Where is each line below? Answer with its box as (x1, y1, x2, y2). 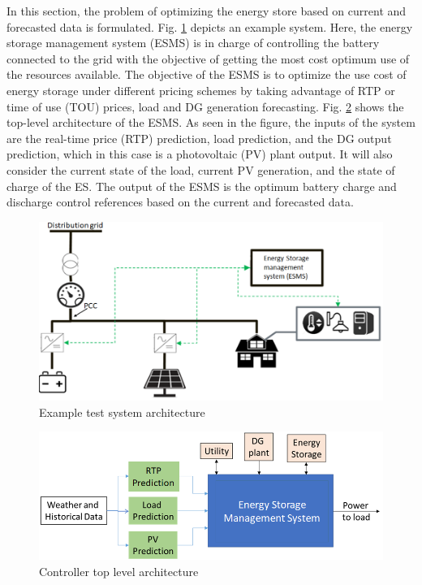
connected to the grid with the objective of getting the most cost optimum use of (6, 50, 410, 67)
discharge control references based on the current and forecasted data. (6, 193, 354, 210)
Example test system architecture (39, 403, 205, 420)
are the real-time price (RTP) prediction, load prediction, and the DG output (6, 129, 392, 146)
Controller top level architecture (39, 562, 199, 579)
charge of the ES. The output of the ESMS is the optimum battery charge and (6, 177, 397, 194)
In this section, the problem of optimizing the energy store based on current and (6, 2, 407, 19)
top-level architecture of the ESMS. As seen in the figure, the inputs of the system (6, 114, 416, 131)
